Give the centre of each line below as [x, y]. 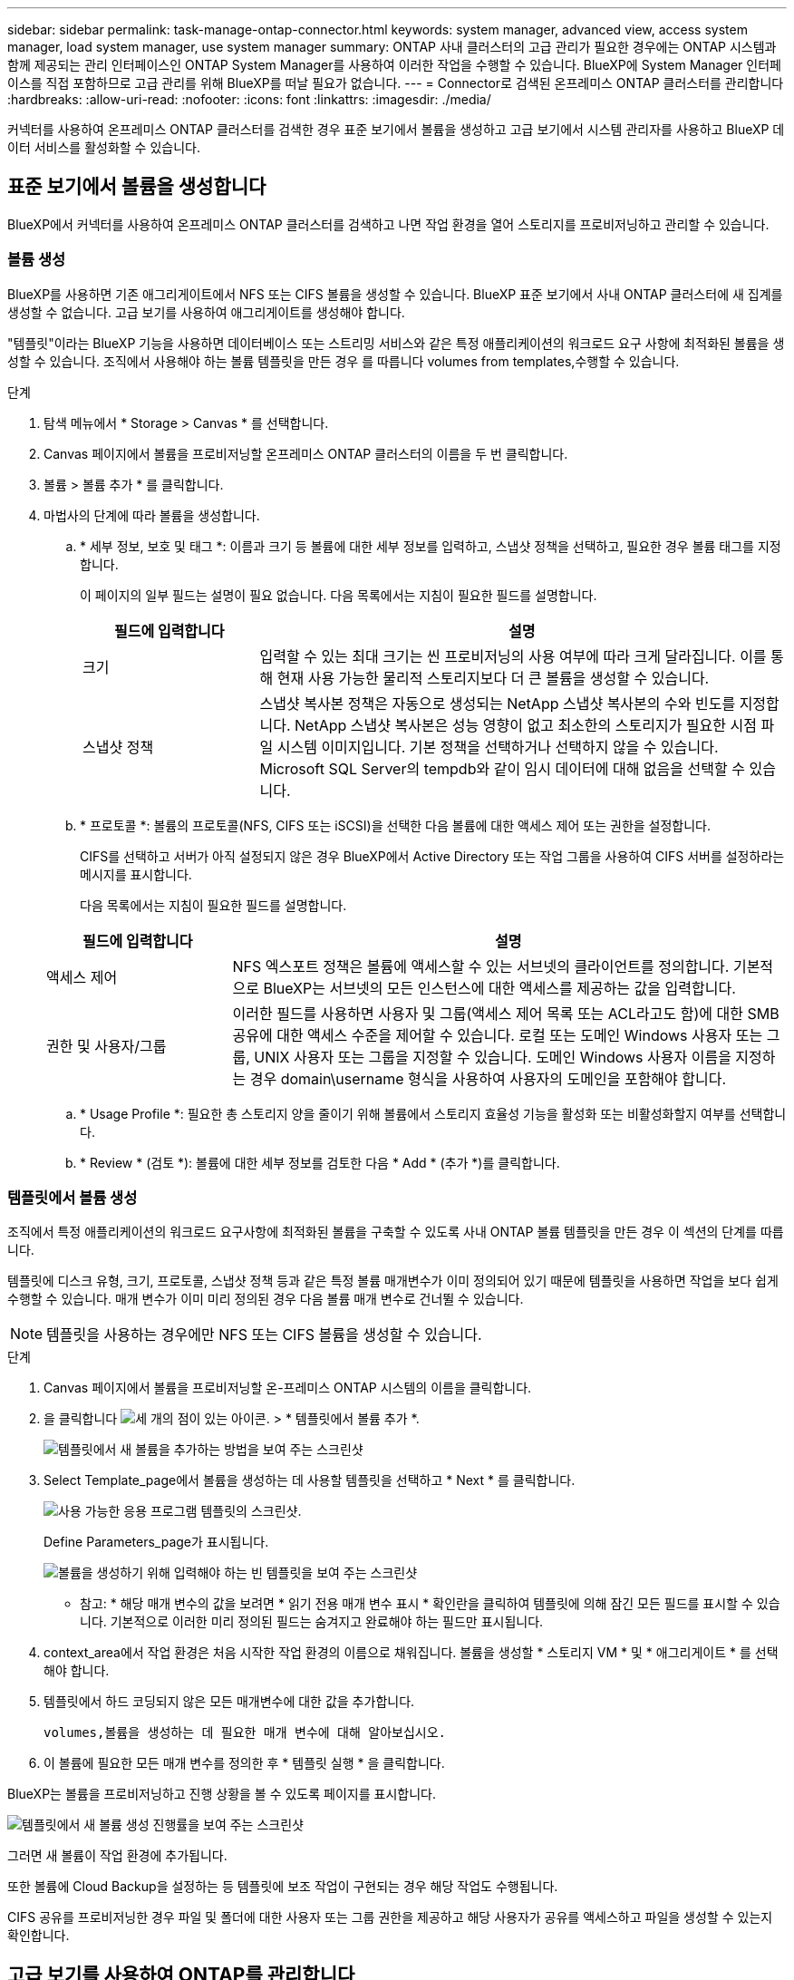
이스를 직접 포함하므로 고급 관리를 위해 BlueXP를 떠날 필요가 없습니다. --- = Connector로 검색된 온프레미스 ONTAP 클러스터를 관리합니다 [396, 83]
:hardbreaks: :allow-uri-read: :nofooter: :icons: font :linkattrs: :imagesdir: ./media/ [249, 99]
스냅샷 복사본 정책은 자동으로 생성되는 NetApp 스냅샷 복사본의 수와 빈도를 [498, 703]
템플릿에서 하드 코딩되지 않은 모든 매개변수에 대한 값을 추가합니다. [229, 1702]
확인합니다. [39, 1936]
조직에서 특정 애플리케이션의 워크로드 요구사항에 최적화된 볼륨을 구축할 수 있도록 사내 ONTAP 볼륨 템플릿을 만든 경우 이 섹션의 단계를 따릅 [396, 1232]
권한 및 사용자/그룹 [107, 1046]
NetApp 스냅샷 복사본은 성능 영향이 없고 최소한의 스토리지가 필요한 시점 [526, 725]
